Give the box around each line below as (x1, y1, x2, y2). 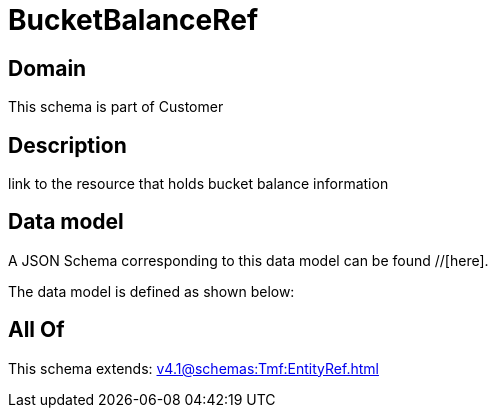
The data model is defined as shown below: (8, 282, 295, 300)
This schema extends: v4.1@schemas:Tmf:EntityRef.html (8, 359, 379, 377)
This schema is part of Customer (8, 98, 224, 116)
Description (8, 132, 127, 158)
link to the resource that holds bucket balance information (8, 175, 389, 193)
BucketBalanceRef (8, 3, 259, 37)
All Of (8, 317, 65, 343)
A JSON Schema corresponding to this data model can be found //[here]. (8, 251, 489, 269)
